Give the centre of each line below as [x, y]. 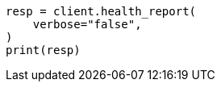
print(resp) [43, 50]
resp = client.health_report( [101, 11]
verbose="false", [87, 24]
